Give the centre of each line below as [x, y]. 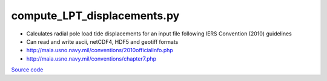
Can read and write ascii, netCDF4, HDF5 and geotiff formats [102, 41]
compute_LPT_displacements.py [95, 16]
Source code [27, 70]
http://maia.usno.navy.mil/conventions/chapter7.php [91, 58]
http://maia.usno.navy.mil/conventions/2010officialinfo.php [100, 50]
